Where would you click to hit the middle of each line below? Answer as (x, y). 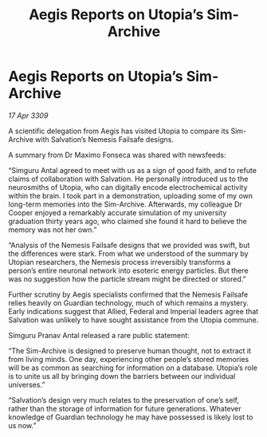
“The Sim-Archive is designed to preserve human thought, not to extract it (130, 350)
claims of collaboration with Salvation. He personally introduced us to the (128, 179)
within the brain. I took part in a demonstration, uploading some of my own (131, 195)
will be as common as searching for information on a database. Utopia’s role (133, 368)
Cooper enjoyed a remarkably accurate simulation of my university (118, 212)
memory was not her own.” (53, 230)
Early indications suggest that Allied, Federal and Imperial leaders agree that (133, 311)
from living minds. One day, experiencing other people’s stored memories (129, 359)
